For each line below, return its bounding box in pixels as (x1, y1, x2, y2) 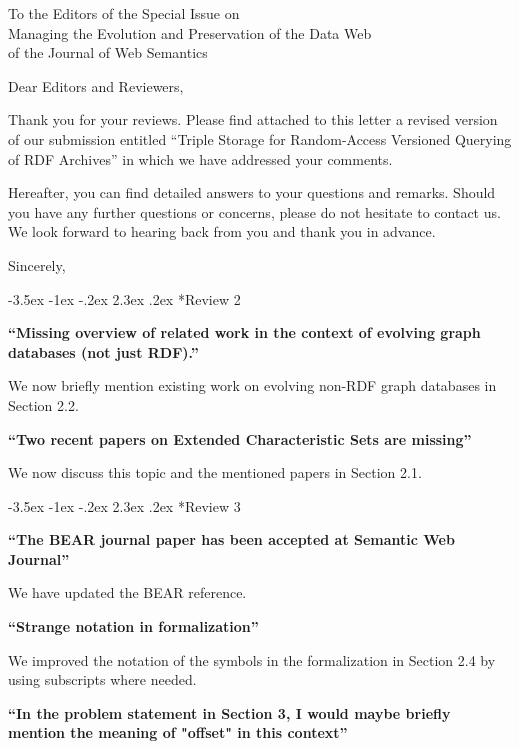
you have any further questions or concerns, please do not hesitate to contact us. (8, 201, 501, 222)
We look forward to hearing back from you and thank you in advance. (8, 221, 436, 242)
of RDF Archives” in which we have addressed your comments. (8, 148, 393, 169)
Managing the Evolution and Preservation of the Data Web (8, 22, 372, 43)
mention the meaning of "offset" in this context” (8, 722, 348, 743)
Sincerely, (8, 254, 66, 275)
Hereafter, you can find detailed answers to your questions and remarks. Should (8, 182, 496, 203)
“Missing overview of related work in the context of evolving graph (8, 322, 481, 343)
